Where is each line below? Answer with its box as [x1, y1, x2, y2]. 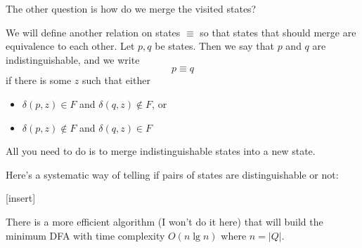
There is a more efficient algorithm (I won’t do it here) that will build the [6, 214, 323, 228]
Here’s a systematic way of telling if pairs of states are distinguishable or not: [6, 167, 339, 181]
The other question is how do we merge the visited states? [6, 1, 257, 15]
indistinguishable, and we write [6, 52, 140, 67]
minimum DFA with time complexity [6, 228, 165, 242]
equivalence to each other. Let [6, 39, 135, 53]
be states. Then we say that [155, 39, 274, 53]
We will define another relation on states [6, 25, 181, 39]
